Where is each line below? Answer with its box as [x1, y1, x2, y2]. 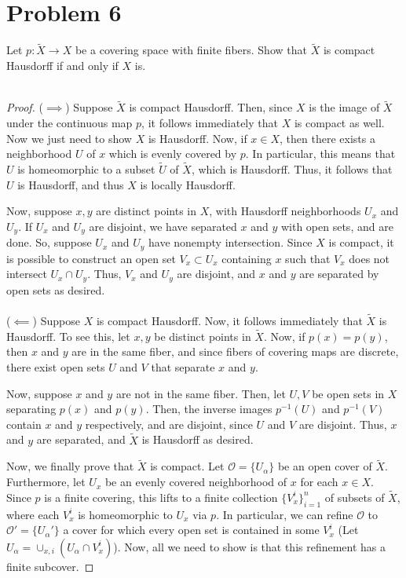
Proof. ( [6, 99, 43, 115]
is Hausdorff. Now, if [148, 130, 247, 146]
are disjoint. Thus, [298, 415, 387, 432]
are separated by [299, 265, 379, 282]
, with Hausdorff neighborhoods [209, 203, 361, 219]
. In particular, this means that [245, 145, 396, 162]
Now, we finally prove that [6, 458, 134, 474]
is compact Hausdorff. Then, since [129, 99, 293, 115]
